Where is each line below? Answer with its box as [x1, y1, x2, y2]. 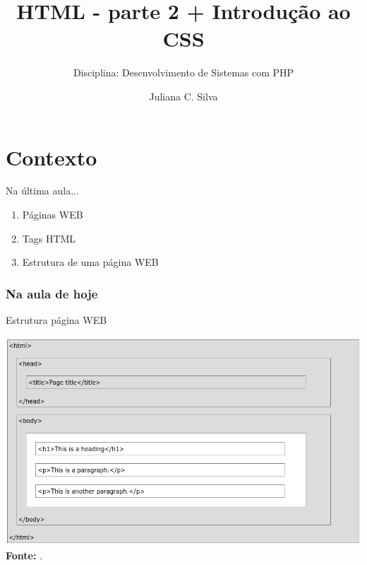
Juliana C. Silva [149, 88, 218, 103]
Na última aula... [6, 183, 79, 198]
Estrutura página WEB [6, 313, 107, 327]
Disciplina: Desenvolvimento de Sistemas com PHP [73, 65, 294, 80]
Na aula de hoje [6, 284, 98, 302]
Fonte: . [6, 548, 43, 563]
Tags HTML [22, 231, 76, 245]
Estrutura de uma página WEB [22, 255, 159, 269]
